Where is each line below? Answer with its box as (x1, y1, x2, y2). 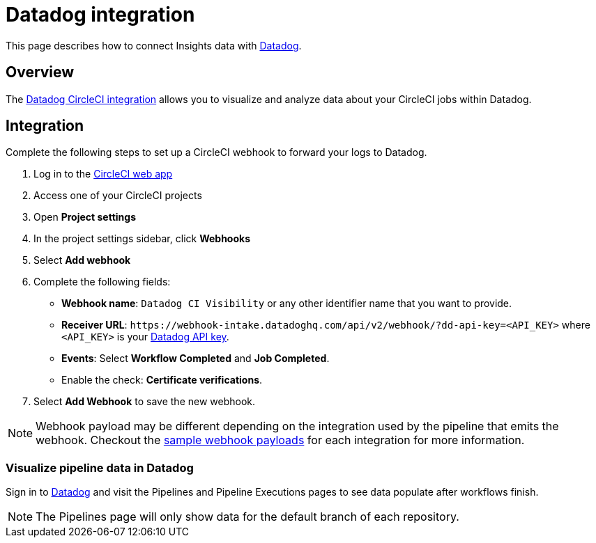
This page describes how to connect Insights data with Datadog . (6, 39, 302, 52)
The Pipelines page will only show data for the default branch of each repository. (36, 510, 459, 524)
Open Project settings (33, 211, 136, 223)
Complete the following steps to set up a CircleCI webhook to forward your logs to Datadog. (6, 146, 427, 159)
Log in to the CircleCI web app (33, 168, 173, 180)
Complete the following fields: (33, 276, 171, 288)
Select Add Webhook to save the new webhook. (33, 395, 256, 408)
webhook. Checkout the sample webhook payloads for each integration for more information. (36, 433, 525, 448)
